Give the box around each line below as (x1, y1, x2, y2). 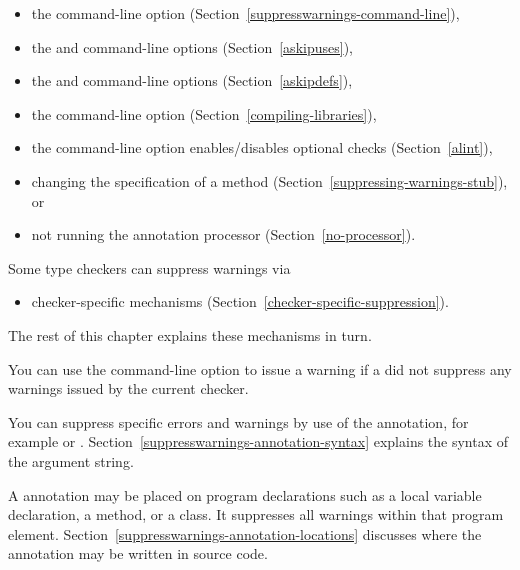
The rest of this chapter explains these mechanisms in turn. (8, 324, 372, 345)
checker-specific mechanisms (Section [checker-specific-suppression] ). (31, 291, 449, 312)
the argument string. (8, 450, 134, 471)
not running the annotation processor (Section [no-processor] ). (31, 224, 416, 245)
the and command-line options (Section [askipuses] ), (31, 36, 353, 57)
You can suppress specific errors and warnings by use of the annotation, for (8, 411, 469, 432)
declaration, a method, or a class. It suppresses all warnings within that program (8, 504, 504, 525)
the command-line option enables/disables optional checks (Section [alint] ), (31, 137, 493, 158)
